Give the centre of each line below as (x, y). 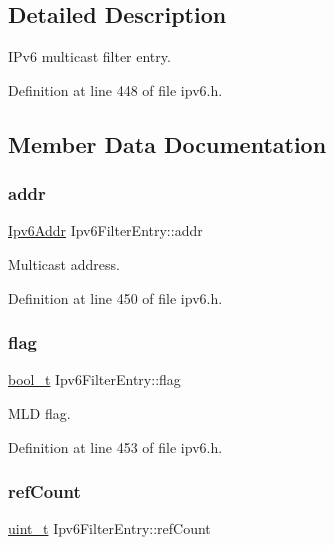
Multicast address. (64, 263)
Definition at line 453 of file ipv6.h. (115, 446)
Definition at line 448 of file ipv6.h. (115, 89)
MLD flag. (39, 412)
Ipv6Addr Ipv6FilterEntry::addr (105, 230)
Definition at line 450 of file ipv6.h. (115, 297)
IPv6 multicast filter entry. (89, 56)
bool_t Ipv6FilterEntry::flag (94, 379)
